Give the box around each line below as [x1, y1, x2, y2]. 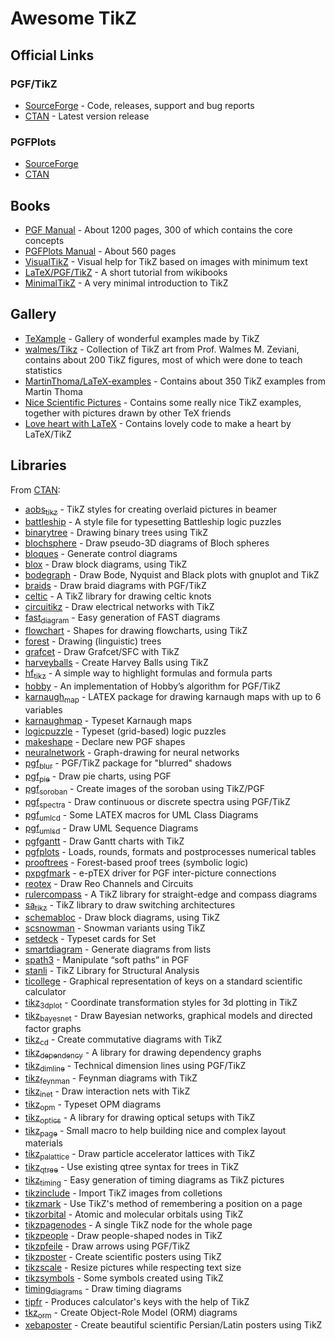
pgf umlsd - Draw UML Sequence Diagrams [24, 822, 199, 836]
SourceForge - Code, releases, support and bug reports [24, 99, 255, 111]
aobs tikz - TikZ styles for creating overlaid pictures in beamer [24, 503, 277, 517]
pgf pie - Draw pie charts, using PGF [24, 770, 172, 784]
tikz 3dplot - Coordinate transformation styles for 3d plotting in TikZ [24, 997, 298, 1011]
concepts [24, 234, 65, 246]
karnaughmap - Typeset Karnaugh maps [24, 714, 193, 726]
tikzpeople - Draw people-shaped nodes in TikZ [24, 1229, 223, 1241]
